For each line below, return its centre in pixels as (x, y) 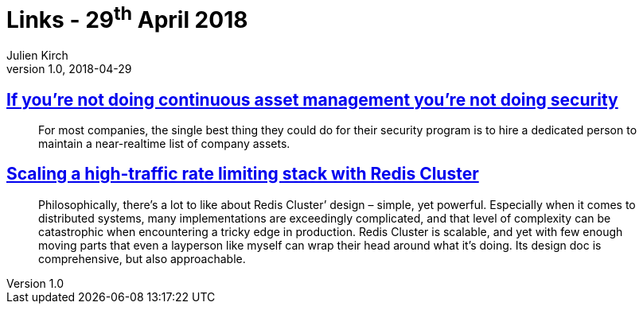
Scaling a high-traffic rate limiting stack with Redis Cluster (243, 174)
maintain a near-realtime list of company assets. (164, 143)
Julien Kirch (37, 56)
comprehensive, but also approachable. (142, 258)
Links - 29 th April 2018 (127, 18)
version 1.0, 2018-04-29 (69, 69)
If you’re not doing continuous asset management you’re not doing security (312, 99)
